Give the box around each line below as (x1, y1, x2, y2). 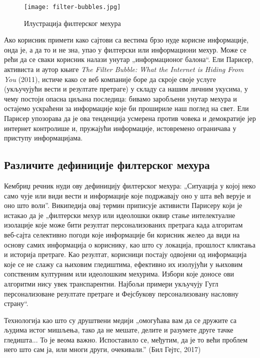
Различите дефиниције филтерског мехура (4, 157, 210, 172)
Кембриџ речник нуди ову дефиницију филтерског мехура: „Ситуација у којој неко (4, 180, 256, 190)
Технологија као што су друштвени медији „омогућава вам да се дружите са (4, 314, 237, 325)
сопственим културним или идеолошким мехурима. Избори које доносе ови (4, 268, 234, 279)
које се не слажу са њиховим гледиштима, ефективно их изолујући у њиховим (4, 258, 243, 269)
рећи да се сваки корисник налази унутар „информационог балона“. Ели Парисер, (4, 54, 253, 64)
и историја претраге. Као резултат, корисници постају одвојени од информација (4, 249, 247, 259)
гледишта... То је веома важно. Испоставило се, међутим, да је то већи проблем (4, 334, 247, 344)
